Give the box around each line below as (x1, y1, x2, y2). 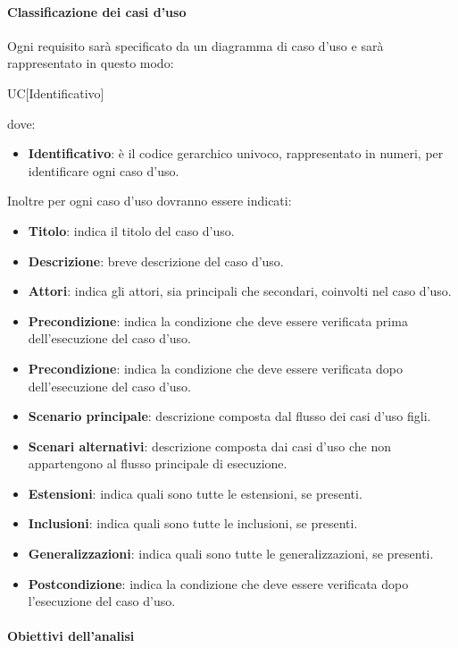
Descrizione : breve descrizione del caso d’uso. (28, 251, 284, 270)
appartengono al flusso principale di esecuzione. (28, 454, 287, 473)
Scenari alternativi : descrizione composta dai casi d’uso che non (28, 436, 391, 455)
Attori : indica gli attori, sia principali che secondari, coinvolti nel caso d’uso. (28, 282, 452, 300)
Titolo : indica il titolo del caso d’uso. (28, 221, 235, 240)
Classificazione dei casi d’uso (7, 2, 187, 21)
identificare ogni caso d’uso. (28, 161, 179, 180)
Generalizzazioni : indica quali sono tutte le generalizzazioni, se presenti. (28, 544, 434, 563)
